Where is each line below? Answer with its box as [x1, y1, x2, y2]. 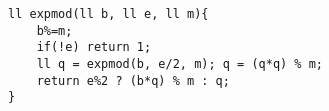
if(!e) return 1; [36, 40, 152, 55]
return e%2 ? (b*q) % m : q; [36, 73, 230, 88]
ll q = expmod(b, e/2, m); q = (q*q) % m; [36, 56, 323, 71]
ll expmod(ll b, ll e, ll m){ [8, 7, 209, 21]
